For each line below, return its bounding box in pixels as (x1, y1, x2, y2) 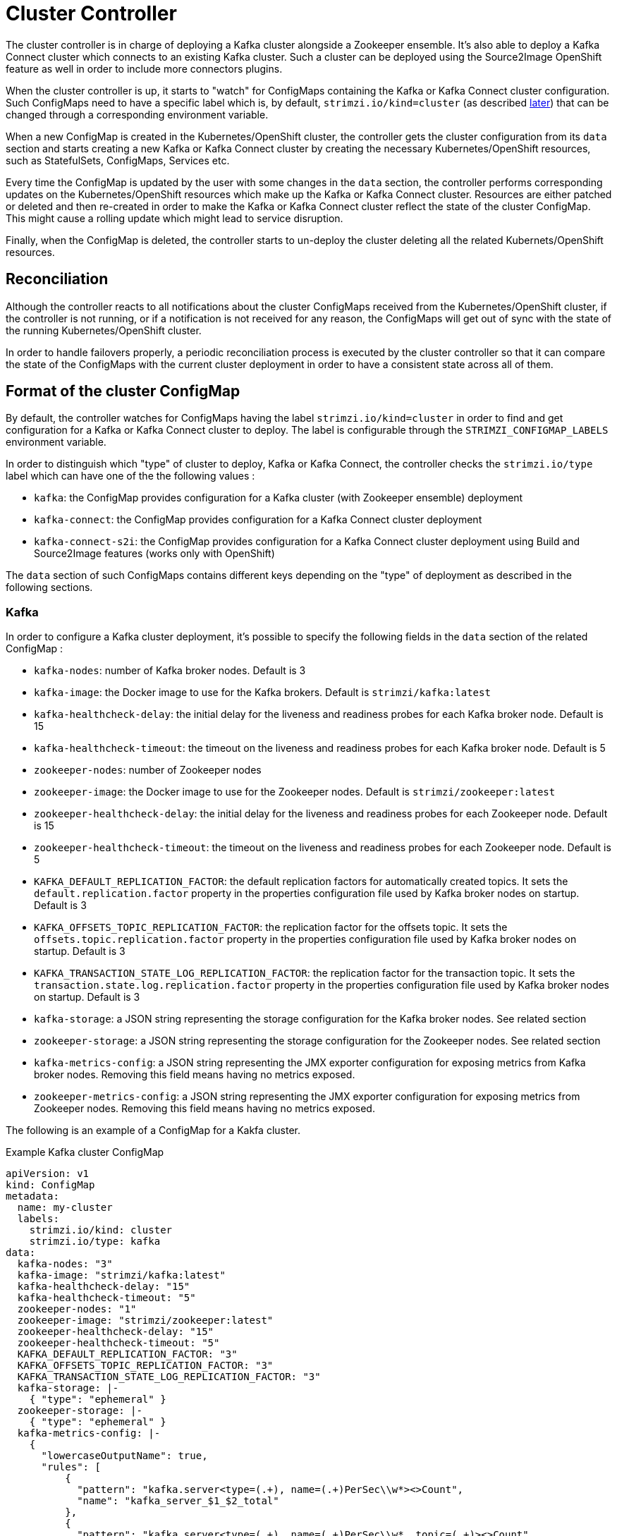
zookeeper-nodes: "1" (17, 1303, 137, 1315)
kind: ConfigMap (6, 1179, 95, 1191)
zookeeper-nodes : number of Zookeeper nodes (34, 764, 262, 776)
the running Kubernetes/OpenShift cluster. (6, 324, 202, 336)
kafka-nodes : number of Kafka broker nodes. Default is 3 (34, 664, 306, 677)
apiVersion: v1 (6, 1168, 90, 1180)
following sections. (6, 581, 93, 594)
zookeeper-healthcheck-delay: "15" (17, 1326, 214, 1338)
